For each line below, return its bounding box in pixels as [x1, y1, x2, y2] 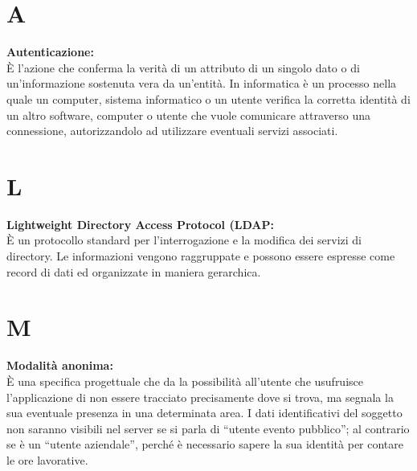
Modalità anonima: [6, 357, 113, 374]
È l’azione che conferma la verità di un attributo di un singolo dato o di [6, 59, 360, 76]
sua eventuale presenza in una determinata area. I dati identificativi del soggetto [6, 404, 403, 421]
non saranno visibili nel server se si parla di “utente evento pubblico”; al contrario [6, 420, 410, 436]
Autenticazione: [6, 43, 94, 60]
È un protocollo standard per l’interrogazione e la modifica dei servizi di [6, 231, 362, 248]
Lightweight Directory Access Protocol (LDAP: [6, 215, 274, 232]
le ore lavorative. [6, 451, 88, 468]
